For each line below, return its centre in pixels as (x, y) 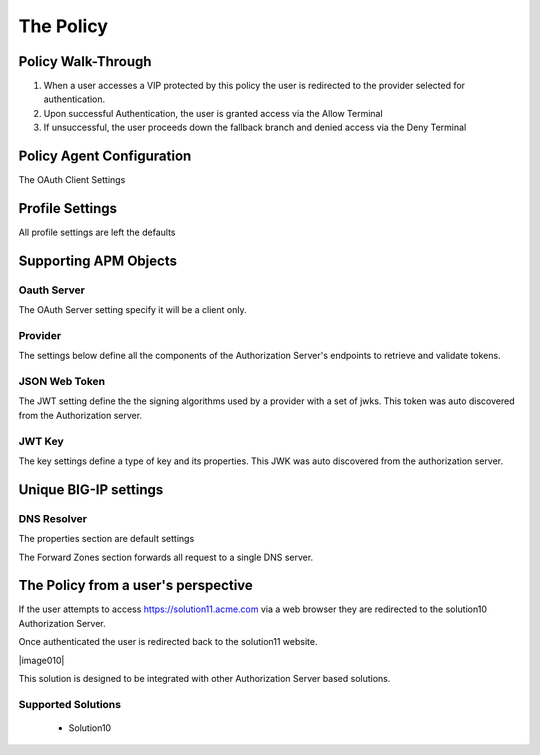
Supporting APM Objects (97, 260)
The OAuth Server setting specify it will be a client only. (132, 310)
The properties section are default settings (106, 539)
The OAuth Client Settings (72, 180)
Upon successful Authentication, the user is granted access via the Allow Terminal (213, 113)
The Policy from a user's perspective (136, 585)
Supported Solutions (70, 704)
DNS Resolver (52, 518)
